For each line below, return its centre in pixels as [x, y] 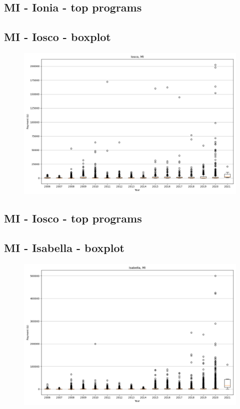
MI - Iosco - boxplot [57, 37]
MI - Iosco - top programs [73, 218]
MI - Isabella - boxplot [64, 248]
